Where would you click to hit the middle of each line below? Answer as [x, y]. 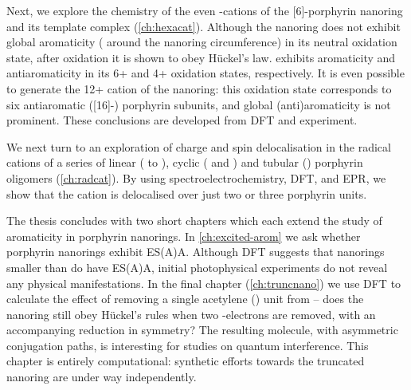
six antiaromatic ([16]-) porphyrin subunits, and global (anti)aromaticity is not [199, 104]
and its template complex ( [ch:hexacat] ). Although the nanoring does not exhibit [204, 26]
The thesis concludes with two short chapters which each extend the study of [194, 221]
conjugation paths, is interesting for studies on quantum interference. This [188, 345]
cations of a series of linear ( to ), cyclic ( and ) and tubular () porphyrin [185, 162]
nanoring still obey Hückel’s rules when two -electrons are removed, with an [191, 314]
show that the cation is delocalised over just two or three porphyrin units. [187, 193]
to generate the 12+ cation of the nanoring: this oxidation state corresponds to [199, 88]
